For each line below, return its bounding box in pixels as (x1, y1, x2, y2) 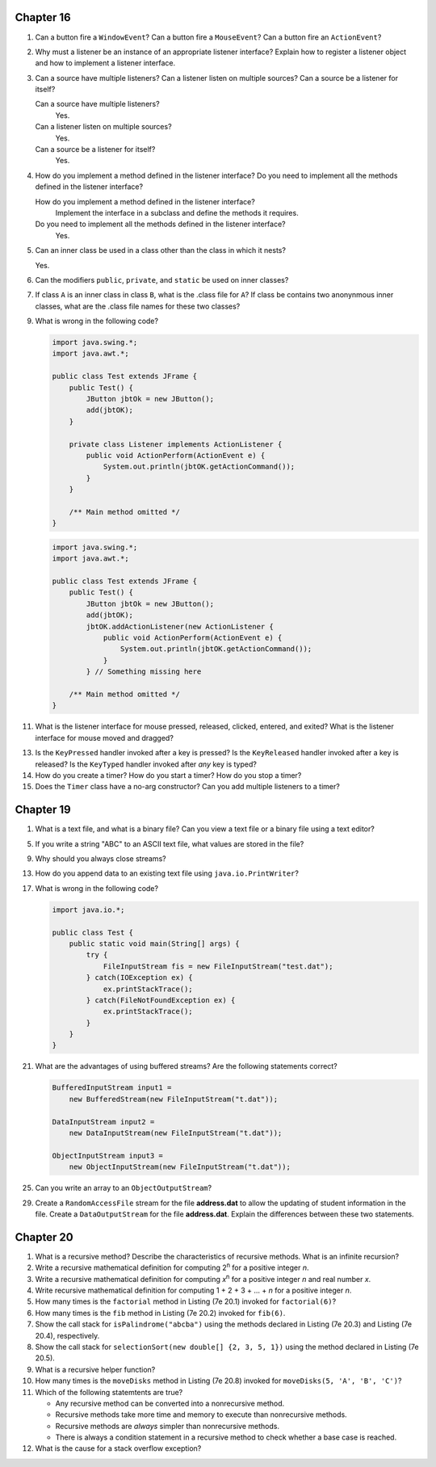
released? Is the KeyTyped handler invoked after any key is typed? (35, 759, 258, 769)
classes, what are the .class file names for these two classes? (35, 301, 241, 311)
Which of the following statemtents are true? (35, 1387, 183, 1397)
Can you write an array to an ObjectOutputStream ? (35, 1183, 212, 1193)
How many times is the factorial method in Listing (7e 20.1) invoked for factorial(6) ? (35, 1297, 337, 1306)
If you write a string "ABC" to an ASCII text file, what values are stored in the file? (35, 839, 304, 848)
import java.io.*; (52, 905, 125, 914)
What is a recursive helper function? (35, 1364, 156, 1374)
